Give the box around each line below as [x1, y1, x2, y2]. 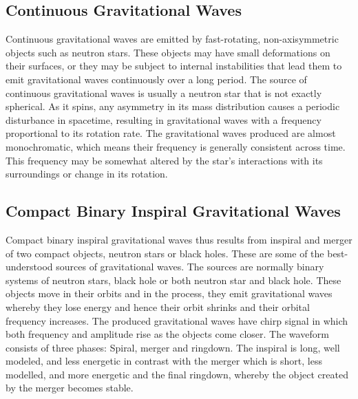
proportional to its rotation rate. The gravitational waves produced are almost [6, 126, 336, 140]
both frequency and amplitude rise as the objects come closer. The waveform [6, 327, 329, 341]
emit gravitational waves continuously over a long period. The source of [6, 72, 307, 86]
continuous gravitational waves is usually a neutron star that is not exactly [6, 85, 322, 100]
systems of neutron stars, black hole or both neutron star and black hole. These [6, 272, 341, 287]
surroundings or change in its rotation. [6, 166, 168, 181]
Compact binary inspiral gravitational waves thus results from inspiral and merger [6, 232, 352, 246]
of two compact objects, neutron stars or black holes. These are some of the [6, 246, 324, 260]
